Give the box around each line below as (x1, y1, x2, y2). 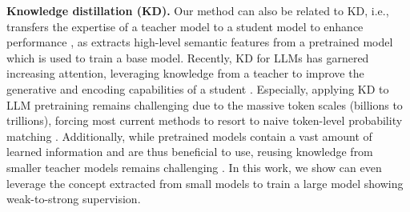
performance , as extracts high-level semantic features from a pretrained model (6, 34, 393, 50)
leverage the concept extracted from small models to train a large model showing (6, 174, 404, 191)
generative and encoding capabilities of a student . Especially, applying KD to (6, 80, 389, 97)
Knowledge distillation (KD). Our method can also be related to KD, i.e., (6, 2, 389, 18)
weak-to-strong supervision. (6, 190, 141, 207)
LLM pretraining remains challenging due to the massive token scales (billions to (6, 96, 403, 113)
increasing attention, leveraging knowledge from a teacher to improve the (6, 65, 364, 82)
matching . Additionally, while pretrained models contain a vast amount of (6, 127, 372, 144)
